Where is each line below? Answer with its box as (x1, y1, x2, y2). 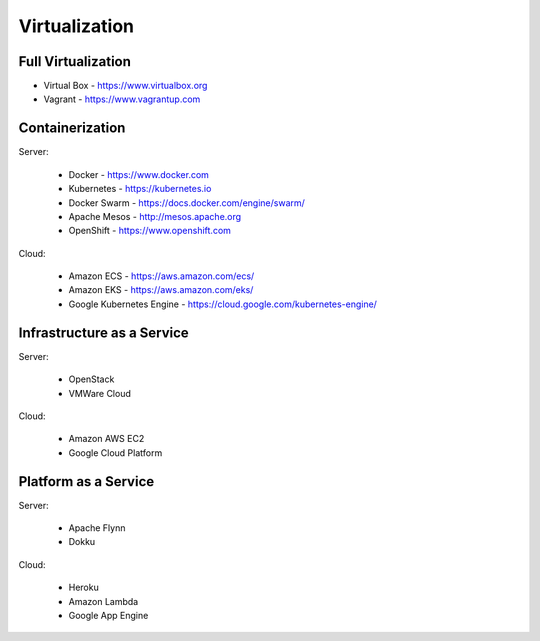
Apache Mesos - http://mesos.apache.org (68, 210, 242, 222)
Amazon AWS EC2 (68, 433, 145, 445)
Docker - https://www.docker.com (68, 168, 210, 180)
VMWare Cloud (68, 387, 132, 399)
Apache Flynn (68, 522, 126, 534)
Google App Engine (68, 609, 149, 621)
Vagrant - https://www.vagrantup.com (43, 93, 201, 105)
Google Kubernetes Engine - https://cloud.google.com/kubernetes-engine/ (68, 298, 377, 310)
